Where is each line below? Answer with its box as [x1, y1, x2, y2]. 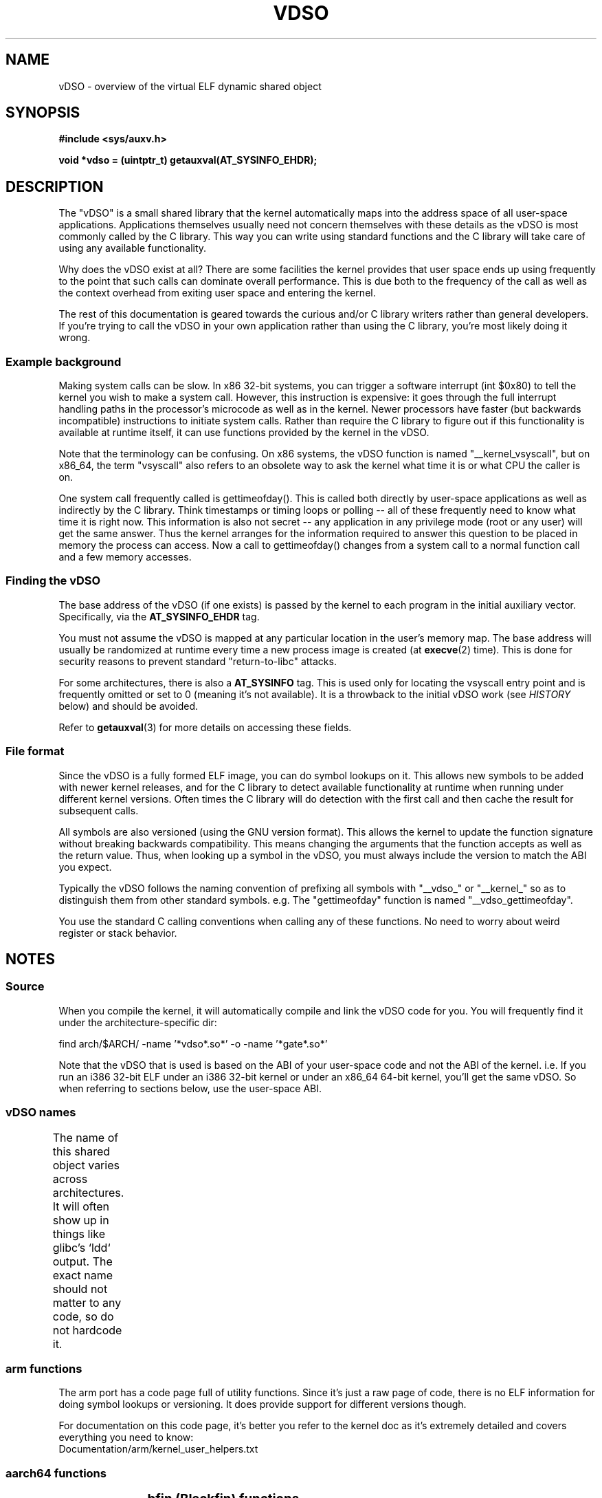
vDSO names [5, 1105, 76, 1120]
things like [52, 1226, 106, 1241]
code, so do [52, 1309, 114, 1323]
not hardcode [52, 1323, 122, 1337]
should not [52, 1281, 108, 1296]
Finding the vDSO [5, 574, 101, 588]
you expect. [58, 860, 112, 873]
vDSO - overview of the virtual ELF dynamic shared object [58, 80, 322, 92]
